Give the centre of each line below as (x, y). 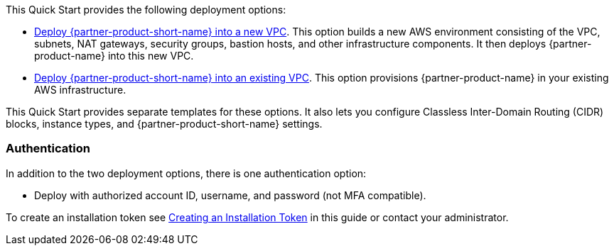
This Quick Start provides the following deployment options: (146, 10)
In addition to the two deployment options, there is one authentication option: (186, 173)
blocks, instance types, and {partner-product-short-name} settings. (164, 124)
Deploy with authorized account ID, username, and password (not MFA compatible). (230, 195)
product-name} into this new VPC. (114, 56)
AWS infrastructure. (80, 90)
